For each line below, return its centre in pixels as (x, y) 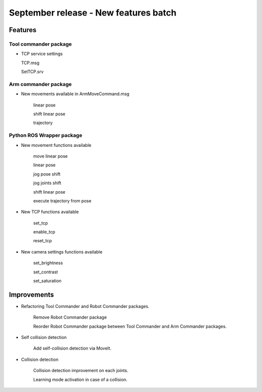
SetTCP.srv (32, 72)
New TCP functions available (50, 212)
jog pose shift (47, 174)
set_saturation (47, 281)
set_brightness (48, 263)
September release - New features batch (93, 13)
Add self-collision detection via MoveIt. (72, 348)
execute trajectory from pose (62, 201)
